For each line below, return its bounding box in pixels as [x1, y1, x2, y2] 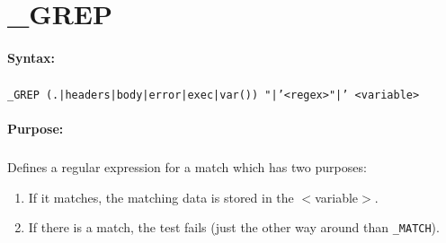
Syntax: [7, 48, 55, 66]
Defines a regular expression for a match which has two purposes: [7, 158, 367, 177]
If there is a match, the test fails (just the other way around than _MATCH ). [28, 218, 440, 237]
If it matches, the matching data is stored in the [28, 187, 294, 206]
